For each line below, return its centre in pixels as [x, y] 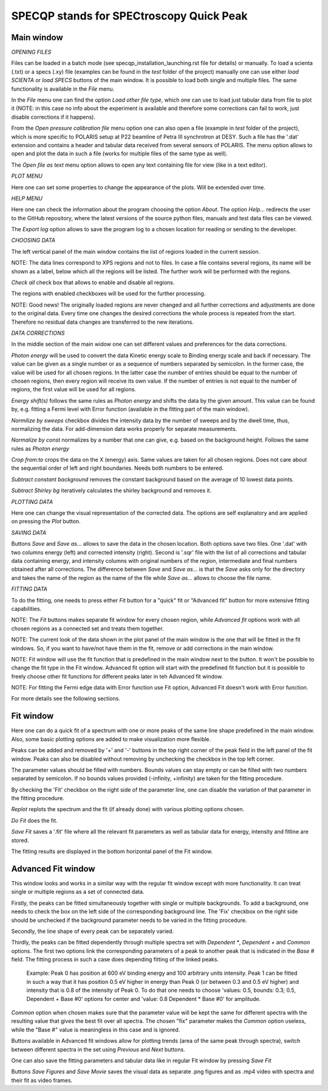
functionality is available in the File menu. [63, 89]
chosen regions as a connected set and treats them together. [87, 628]
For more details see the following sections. [66, 699]
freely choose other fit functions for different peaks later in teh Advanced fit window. [117, 676]
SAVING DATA [29, 532]
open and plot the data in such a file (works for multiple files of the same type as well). [119, 154]
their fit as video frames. [42, 1080]
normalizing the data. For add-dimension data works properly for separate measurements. [124, 428]
